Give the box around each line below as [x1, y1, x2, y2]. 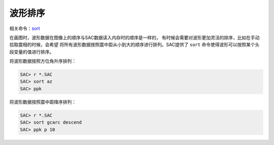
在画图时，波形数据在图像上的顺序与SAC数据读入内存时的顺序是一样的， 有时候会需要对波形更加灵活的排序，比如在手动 [9, 34, 260, 41]
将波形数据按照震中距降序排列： [9, 99, 76, 105]
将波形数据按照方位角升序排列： [9, 58, 76, 64]
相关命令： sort [9, 25, 40, 31]
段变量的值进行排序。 [9, 49, 54, 55]
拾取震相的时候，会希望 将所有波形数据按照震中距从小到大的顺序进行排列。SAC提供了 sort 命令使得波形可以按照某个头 [9, 42, 260, 48]
